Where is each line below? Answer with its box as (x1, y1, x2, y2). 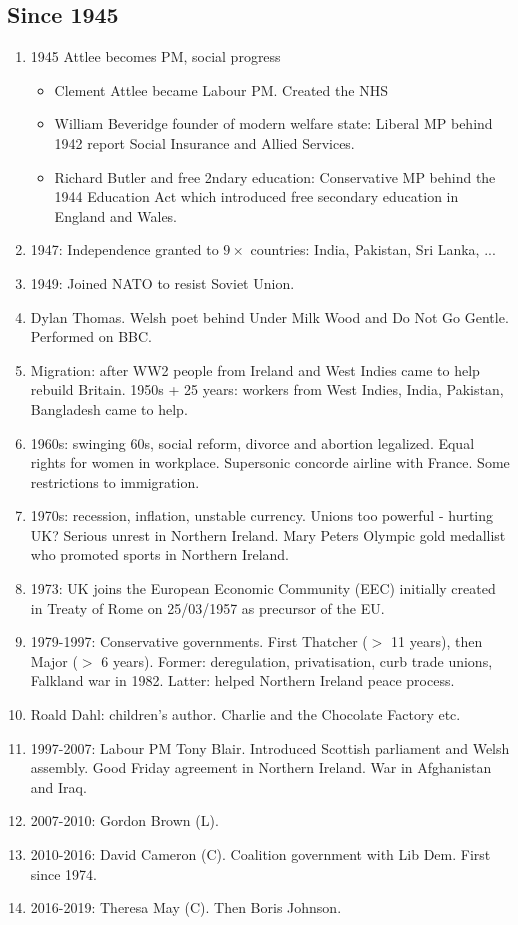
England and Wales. (54, 205, 178, 226)
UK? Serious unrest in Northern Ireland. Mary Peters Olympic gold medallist (30, 524, 506, 545)
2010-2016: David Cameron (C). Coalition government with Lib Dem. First (30, 844, 491, 865)
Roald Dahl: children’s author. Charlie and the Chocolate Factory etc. (30, 704, 461, 725)
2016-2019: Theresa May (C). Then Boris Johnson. (30, 897, 342, 918)
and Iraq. (30, 776, 87, 797)
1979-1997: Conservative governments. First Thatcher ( (30, 631, 368, 652)
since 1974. (30, 863, 97, 884)
